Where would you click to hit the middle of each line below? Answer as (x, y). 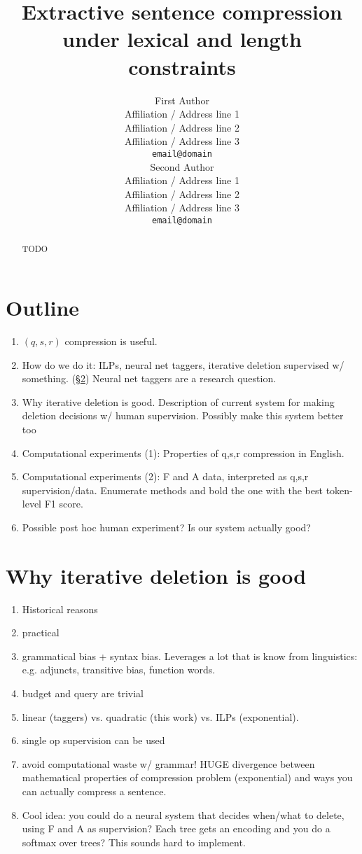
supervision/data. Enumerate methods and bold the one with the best (172, 490)
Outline (43, 308)
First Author (182, 100)
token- (339, 490)
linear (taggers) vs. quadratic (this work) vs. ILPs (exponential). (160, 716)
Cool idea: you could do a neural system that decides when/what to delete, (183, 814)
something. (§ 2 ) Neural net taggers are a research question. (149, 378)
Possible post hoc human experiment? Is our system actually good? (166, 527)
